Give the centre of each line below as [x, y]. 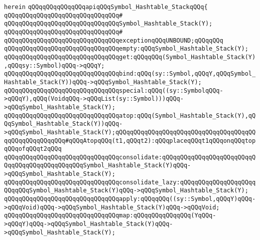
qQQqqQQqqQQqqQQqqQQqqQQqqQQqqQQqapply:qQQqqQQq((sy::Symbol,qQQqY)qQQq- [130, 199]
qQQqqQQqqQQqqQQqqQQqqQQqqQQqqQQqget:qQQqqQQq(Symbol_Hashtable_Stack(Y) [130, 57]
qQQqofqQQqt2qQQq [33, 149]
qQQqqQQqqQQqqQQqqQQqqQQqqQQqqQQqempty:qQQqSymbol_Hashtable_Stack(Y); [126, 49]
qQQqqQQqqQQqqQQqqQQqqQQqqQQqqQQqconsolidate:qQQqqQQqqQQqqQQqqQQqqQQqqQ [130, 157]
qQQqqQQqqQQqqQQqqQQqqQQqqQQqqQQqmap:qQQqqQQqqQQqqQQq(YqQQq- [110, 216]
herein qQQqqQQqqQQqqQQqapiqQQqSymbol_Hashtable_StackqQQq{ [106, 7]
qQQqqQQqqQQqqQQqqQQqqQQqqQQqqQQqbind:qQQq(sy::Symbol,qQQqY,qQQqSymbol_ [130, 74]
